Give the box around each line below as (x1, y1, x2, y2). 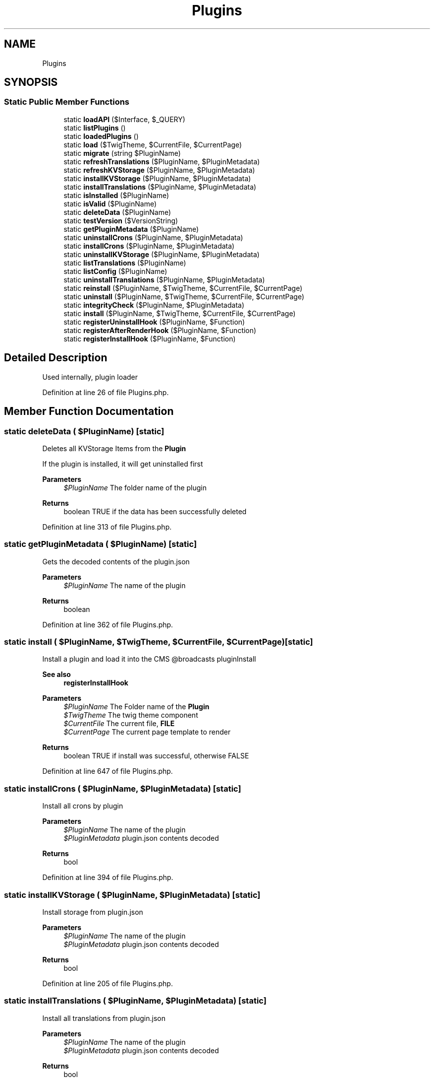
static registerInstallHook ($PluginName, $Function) (63, 334, 236, 343)
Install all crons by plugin (42, 802, 123, 811)
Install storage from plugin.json (42, 907, 143, 916)
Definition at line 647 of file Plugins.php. (42, 767, 173, 776)
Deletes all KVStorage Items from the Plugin (42, 444, 186, 453)
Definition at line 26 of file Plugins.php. (42, 388, 169, 397)
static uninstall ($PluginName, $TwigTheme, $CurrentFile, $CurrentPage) (63, 292, 305, 301)
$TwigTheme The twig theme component (63, 711, 198, 720)
